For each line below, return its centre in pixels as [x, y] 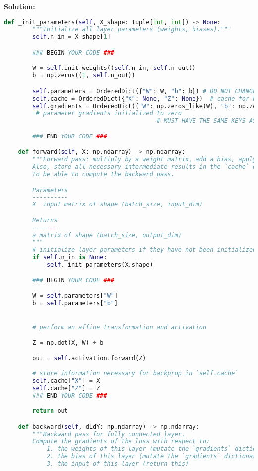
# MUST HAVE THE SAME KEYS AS [206, 121]
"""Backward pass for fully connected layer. [109, 434]
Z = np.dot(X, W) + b [68, 343]
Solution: [20, 6]
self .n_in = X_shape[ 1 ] [71, 37]
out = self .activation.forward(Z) [89, 359]
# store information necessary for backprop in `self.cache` [135, 373]
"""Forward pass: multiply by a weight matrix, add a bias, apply [144, 160]
